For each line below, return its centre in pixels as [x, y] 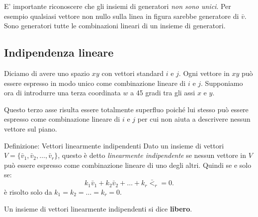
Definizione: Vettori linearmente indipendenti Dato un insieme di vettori [114, 145]
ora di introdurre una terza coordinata [62, 93]
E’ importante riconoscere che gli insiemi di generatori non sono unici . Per [118, 6]
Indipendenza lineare [59, 52]
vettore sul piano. [31, 128]
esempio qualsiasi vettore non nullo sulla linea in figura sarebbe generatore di [122, 16]
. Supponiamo [222, 83]
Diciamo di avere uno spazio [47, 73]
